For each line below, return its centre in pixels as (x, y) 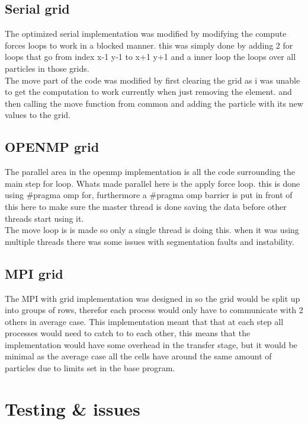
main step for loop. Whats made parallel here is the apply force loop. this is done (153, 183)
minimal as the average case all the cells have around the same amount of (138, 356)
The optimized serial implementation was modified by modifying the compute (146, 34)
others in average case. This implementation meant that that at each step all (144, 321)
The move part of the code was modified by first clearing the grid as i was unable (153, 80)
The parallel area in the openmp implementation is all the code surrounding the (150, 172)
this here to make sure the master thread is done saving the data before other (146, 206)
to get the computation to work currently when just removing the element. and (148, 92)
